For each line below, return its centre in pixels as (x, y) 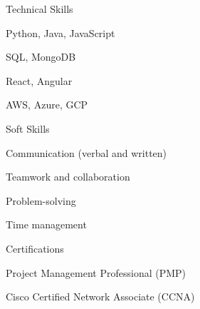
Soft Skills (28, 128)
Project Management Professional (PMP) (96, 272)
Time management (46, 224)
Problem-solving (41, 200)
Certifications (35, 248)
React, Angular (39, 80)
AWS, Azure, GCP (47, 105)
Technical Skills (40, 9)
